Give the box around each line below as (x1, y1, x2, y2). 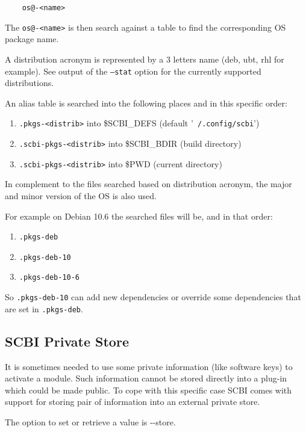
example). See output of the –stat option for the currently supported (5, 64, 261, 77)
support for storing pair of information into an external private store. (5, 395, 260, 408)
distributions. (5, 76, 54, 89)
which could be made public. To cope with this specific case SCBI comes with (5, 383, 292, 396)
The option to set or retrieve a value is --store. (5, 415, 176, 428)
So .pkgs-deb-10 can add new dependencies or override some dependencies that (5, 291, 301, 303)
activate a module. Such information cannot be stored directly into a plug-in (5, 372, 287, 384)
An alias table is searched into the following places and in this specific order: (5, 96, 287, 109)
